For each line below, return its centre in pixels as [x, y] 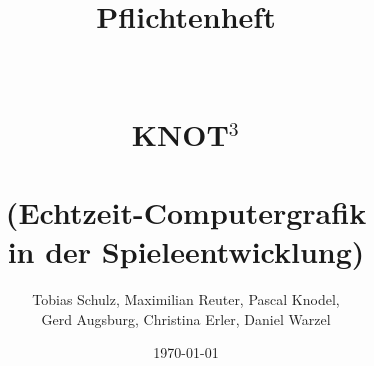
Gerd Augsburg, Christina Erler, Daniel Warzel [186, 318]
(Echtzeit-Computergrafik [186, 212]
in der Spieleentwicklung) [186, 251]
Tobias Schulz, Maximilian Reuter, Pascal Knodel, [186, 299]
